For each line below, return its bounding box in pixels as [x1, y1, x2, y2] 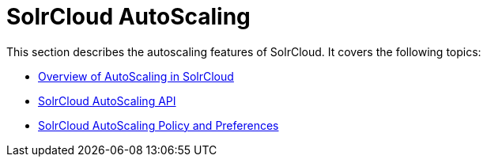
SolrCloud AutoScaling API [38, 93, 176, 108]
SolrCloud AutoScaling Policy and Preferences [38, 118, 279, 132]
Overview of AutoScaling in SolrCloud [38, 69, 234, 83]
